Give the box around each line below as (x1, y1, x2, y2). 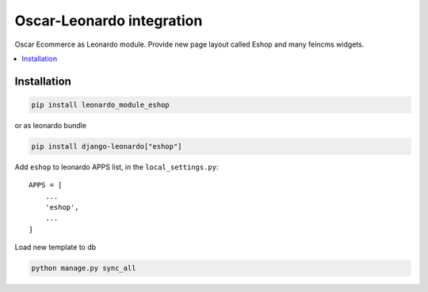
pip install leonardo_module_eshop (31, 100, 170, 109)
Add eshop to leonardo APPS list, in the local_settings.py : (14, 162, 219, 172)
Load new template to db (14, 242, 97, 252)
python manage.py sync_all (31, 264, 136, 273)
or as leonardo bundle (14, 120, 87, 130)
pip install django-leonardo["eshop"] (31, 142, 182, 150)
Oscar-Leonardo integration (14, 12, 203, 29)
